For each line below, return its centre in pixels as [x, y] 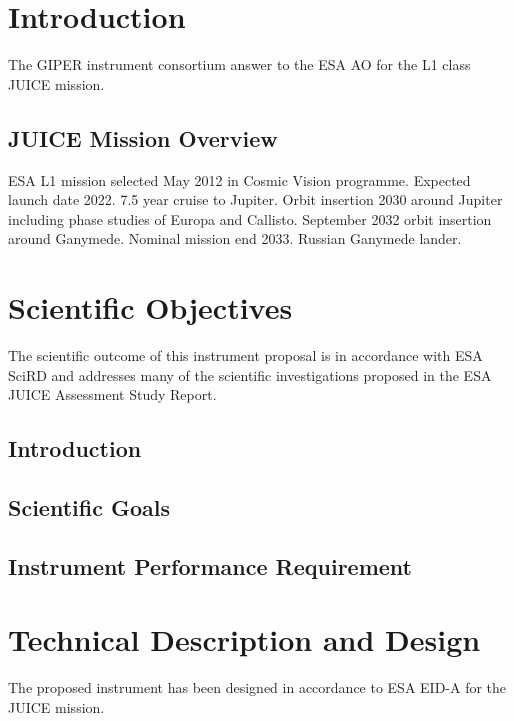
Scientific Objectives [150, 307]
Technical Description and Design [244, 639]
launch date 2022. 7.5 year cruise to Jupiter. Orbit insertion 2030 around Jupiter [255, 199]
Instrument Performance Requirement [210, 565]
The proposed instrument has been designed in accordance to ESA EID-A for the [257, 687]
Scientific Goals [89, 506]
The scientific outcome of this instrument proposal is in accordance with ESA [245, 355]
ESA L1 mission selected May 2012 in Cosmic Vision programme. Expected [239, 179]
